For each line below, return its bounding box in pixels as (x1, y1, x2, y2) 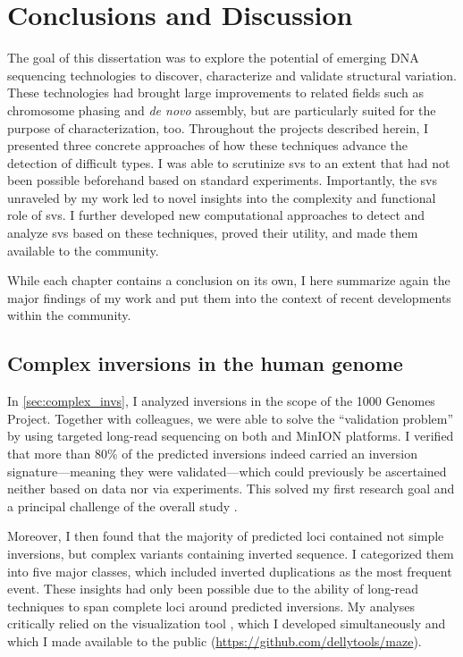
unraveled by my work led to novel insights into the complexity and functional (7, 188, 436, 206)
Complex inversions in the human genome (7, 350, 403, 377)
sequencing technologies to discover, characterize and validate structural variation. (7, 65, 457, 84)
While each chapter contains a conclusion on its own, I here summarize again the (7, 271, 450, 290)
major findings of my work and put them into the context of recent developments (7, 288, 451, 307)
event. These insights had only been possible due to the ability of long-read (7, 579, 419, 598)
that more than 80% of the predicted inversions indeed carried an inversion (7, 444, 417, 463)
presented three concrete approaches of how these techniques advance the (7, 136, 408, 155)
